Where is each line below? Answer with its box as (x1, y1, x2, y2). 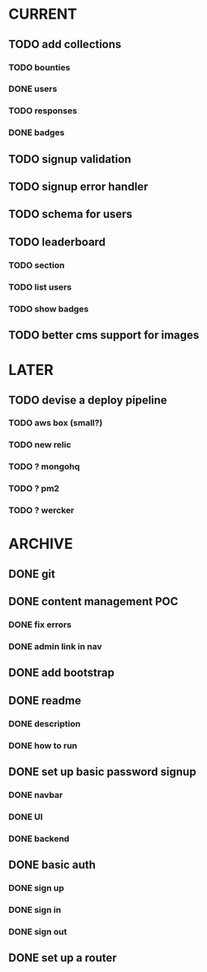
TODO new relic (8, 439, 71, 451)
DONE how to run (8, 739, 78, 751)
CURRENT (8, 5, 78, 24)
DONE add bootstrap (8, 666, 115, 680)
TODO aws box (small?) (8, 417, 103, 429)
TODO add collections (8, 37, 122, 51)
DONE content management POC (8, 595, 179, 608)
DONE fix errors (8, 619, 71, 630)
